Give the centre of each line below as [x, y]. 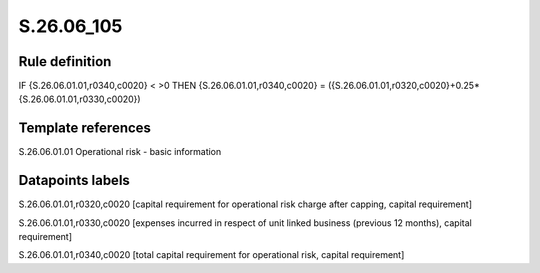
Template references [85, 128]
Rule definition [65, 61]
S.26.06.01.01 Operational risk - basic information [120, 152]
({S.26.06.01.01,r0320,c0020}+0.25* [404, 86]
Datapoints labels [74, 180]
